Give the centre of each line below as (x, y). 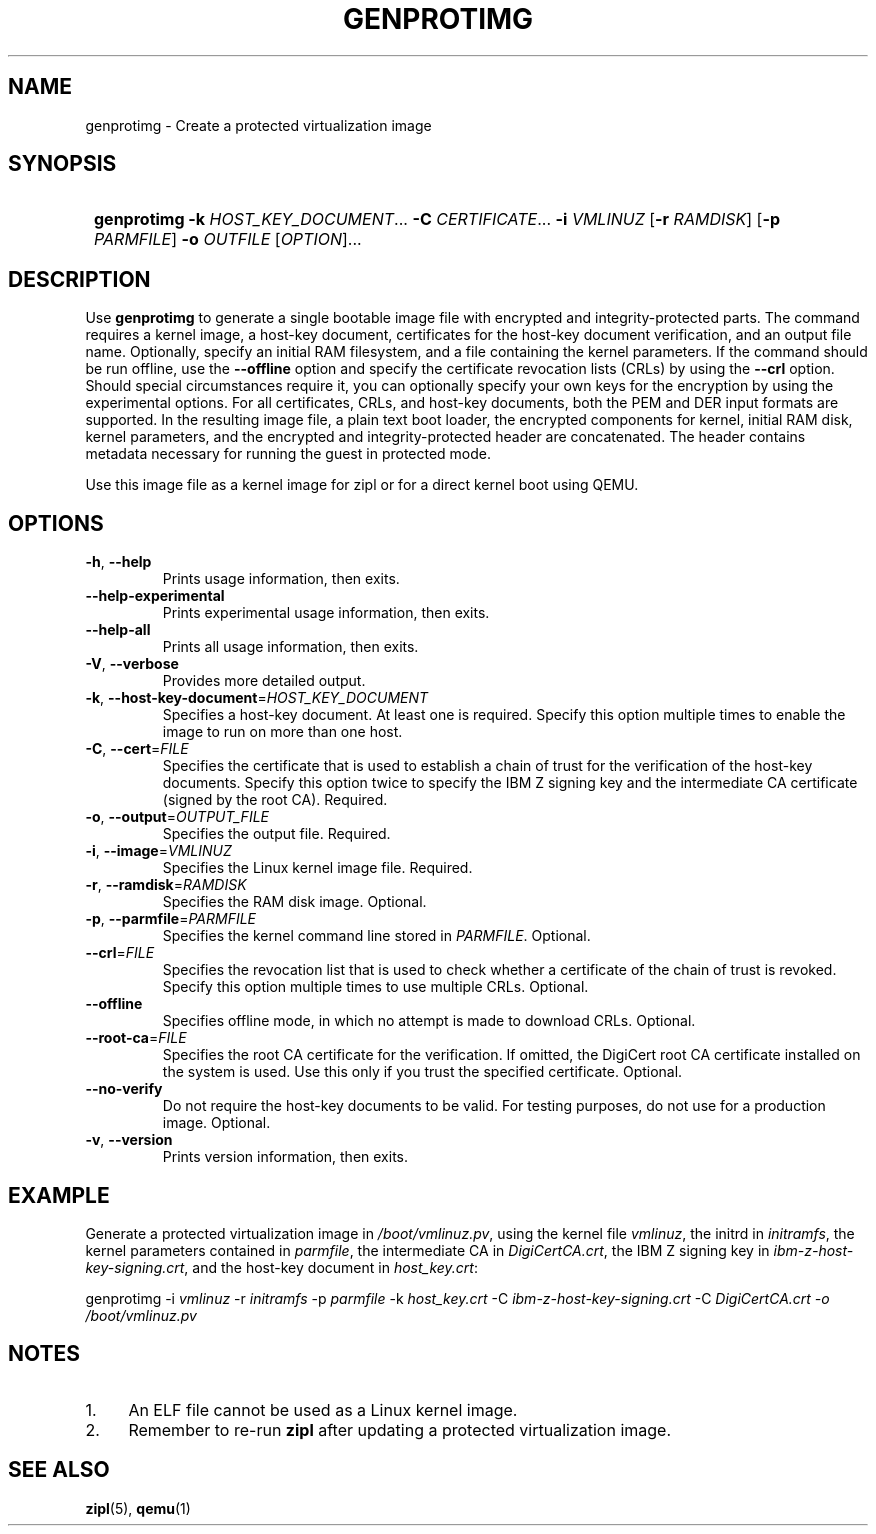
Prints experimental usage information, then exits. (326, 613)
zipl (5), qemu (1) (138, 1508)
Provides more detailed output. (264, 681)
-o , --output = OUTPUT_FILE (177, 817)
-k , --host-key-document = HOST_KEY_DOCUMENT (257, 698)
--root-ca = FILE (136, 1038)
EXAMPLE (59, 1195)
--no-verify (124, 1089)
